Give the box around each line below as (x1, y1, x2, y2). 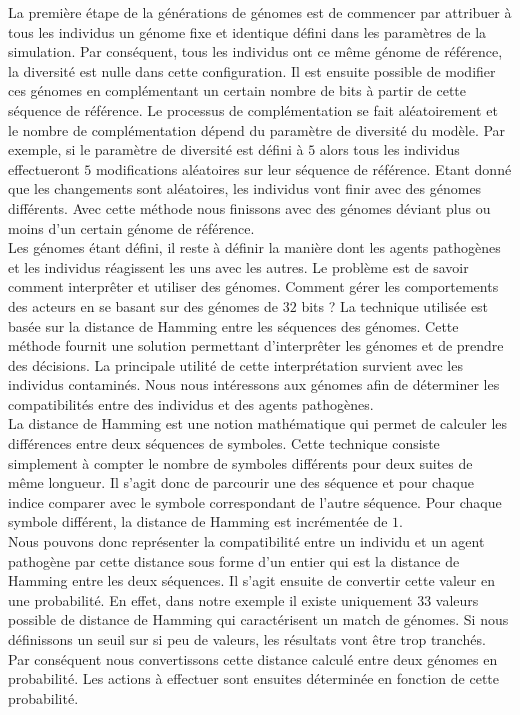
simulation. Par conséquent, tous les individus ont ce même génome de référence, (8, 41, 503, 62)
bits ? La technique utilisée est (301, 295, 489, 316)
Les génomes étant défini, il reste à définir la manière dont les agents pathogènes (8, 237, 501, 258)
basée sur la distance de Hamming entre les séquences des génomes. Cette (8, 315, 459, 336)
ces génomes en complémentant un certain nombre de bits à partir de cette (8, 80, 467, 101)
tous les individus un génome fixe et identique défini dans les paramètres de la (8, 21, 487, 42)
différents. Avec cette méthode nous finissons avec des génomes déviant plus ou (8, 197, 491, 218)
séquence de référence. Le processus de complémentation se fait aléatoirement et (8, 99, 498, 120)
